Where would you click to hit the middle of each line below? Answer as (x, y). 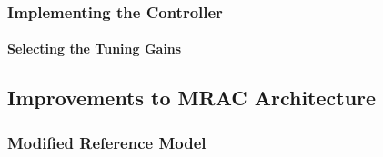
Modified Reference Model (107, 142)
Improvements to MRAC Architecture (192, 98)
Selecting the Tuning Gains (95, 49)
